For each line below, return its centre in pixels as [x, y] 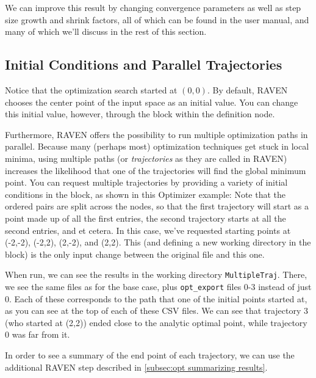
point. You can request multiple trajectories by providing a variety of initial [146, 182]
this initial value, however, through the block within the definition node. [140, 114]
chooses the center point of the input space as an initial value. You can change [152, 102]
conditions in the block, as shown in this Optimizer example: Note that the [145, 194]
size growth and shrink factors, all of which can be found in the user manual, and [157, 19]
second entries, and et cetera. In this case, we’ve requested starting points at [148, 230]
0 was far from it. [38, 334]
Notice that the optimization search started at [91, 89]
